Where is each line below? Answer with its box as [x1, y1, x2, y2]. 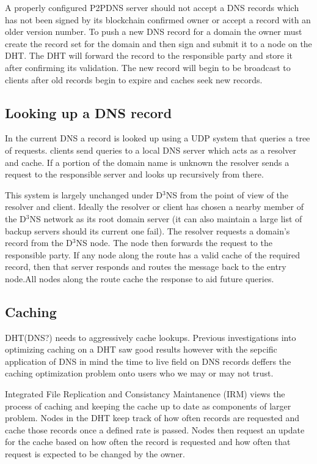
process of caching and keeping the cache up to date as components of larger [5, 399, 291, 412]
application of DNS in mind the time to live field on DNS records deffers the [5, 354, 291, 367]
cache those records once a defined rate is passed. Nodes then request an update [5, 423, 305, 436]
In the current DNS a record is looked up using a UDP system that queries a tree [5, 132, 310, 144]
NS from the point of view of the [166, 188, 289, 201]
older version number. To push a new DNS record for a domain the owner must [5, 25, 302, 38]
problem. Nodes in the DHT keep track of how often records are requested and [5, 411, 300, 424]
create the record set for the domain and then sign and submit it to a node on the [5, 37, 312, 50]
